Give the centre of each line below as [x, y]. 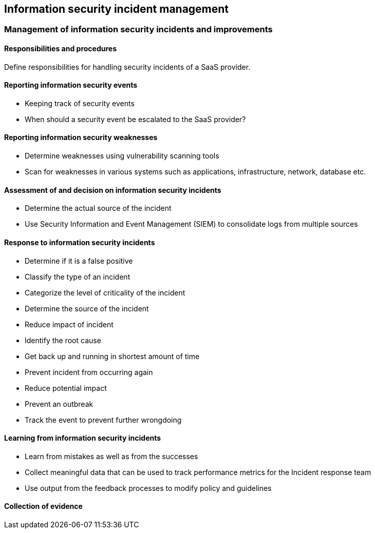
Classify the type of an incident [78, 277]
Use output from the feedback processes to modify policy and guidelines [148, 488]
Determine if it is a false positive [79, 261]
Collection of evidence [43, 506]
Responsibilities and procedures [61, 49]
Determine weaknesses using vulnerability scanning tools [122, 156]
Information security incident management [117, 9]
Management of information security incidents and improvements [138, 29]
